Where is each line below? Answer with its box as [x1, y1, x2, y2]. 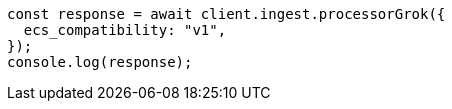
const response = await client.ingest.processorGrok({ [7, 6, 446, 22]
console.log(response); [7, 54, 193, 70]
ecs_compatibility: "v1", [23, 22, 227, 38]
